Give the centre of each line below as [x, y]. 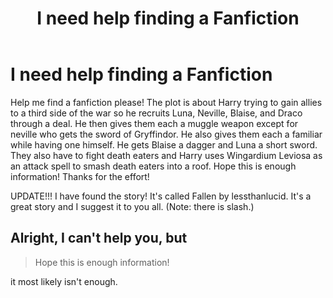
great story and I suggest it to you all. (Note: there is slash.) [132, 206]
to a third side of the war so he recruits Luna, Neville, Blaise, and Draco [156, 113]
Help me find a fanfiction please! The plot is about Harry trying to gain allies [166, 102]
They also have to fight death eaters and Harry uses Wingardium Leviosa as [166, 155]
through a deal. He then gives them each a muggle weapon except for [154, 123]
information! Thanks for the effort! [80, 176]
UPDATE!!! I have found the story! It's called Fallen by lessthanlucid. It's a [161, 196]
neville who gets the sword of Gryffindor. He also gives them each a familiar [166, 134]
